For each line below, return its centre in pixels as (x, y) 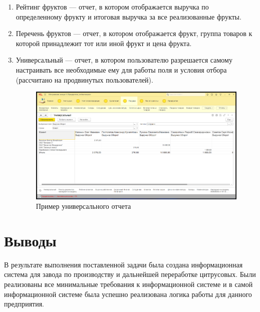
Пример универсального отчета (83, 206)
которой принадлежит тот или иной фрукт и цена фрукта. (104, 43)
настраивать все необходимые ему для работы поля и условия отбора (121, 69)
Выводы (30, 240)
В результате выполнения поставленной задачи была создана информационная (123, 264)
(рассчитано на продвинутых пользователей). (84, 79)
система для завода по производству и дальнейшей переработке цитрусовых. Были (130, 274)
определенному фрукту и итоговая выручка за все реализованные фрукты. (128, 16)
